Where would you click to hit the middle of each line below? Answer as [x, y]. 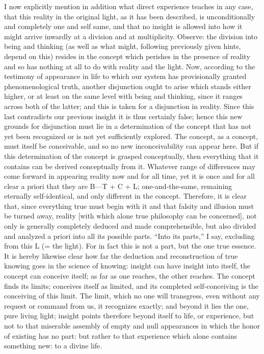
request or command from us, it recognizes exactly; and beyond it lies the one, [126, 305]
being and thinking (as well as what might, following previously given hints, [123, 46]
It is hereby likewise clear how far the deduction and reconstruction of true [121, 255]
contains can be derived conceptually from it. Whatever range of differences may [130, 166]
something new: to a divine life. [53, 346]
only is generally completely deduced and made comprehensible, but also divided [130, 226]
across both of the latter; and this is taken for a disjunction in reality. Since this [129, 106]
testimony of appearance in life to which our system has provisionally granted [125, 76]
